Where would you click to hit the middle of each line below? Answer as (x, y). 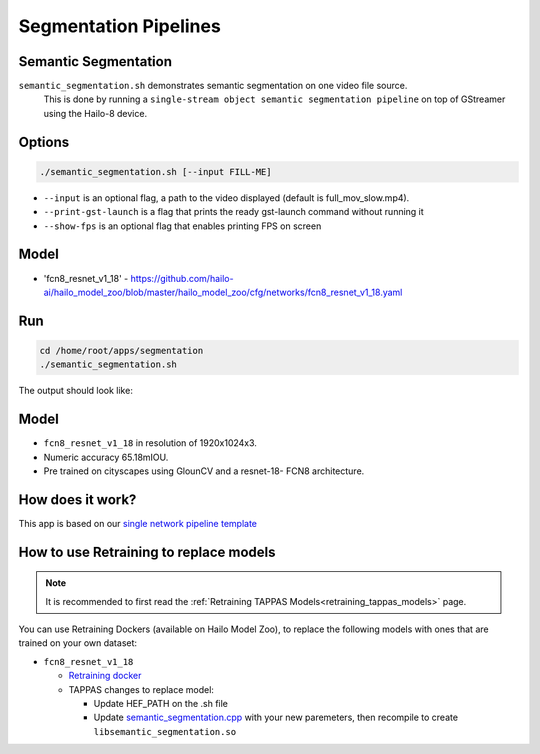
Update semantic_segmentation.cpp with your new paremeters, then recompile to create (276, 717)
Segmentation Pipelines (120, 26)
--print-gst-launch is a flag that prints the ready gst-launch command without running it (233, 212)
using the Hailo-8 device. (95, 113)
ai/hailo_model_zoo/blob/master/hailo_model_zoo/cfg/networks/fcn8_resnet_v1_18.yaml (223, 292)
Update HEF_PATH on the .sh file (161, 704)
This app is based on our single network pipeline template (138, 523)
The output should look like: (76, 391)
